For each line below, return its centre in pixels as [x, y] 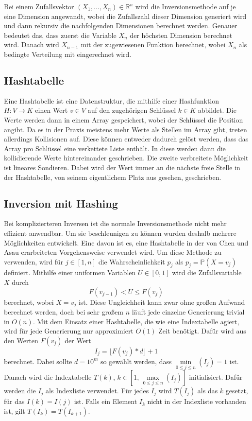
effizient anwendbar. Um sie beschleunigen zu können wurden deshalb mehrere [120, 233]
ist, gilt [15, 411]
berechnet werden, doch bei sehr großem [64, 312]
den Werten [21, 340]
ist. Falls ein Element [106, 401]
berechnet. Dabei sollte [38, 361]
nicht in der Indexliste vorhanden [197, 401]
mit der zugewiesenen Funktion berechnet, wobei [153, 44]
